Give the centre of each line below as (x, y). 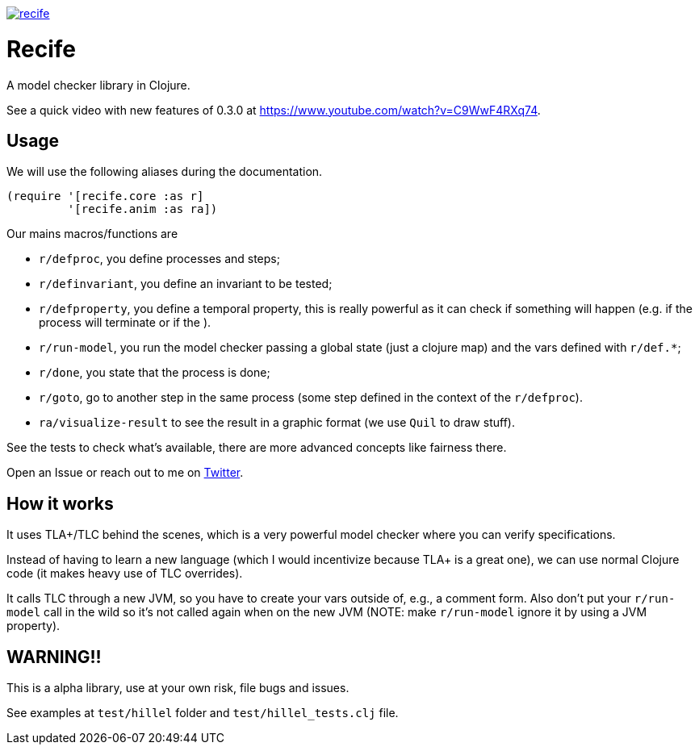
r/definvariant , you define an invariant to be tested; (186, 284)
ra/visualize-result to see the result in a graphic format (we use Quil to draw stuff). (277, 423)
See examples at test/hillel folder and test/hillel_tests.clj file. (203, 713)
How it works (60, 503)
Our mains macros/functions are (92, 234)
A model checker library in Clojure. (98, 85)
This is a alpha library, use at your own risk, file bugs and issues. (178, 688)
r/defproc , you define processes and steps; (159, 259)
